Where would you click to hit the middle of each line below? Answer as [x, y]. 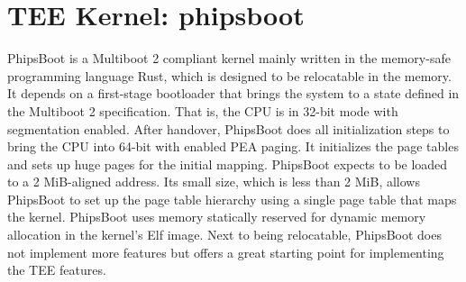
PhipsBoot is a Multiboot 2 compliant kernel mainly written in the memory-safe [229, 58]
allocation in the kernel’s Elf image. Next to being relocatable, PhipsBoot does [224, 235]
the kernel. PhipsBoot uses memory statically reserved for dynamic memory [217, 217]
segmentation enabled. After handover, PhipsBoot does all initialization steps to [228, 128]
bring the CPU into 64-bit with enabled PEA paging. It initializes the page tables [233, 146]
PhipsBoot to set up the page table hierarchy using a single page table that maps [232, 199]
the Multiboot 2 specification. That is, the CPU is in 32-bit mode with [203, 110]
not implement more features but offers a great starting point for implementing [226, 252]
